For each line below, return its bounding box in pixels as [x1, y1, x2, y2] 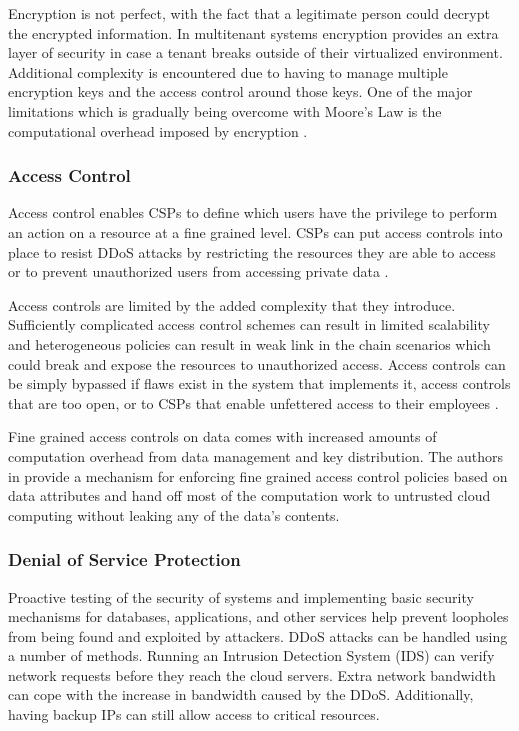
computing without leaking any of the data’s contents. [8, 504, 340, 525]
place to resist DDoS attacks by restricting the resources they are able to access [8, 241, 496, 262]
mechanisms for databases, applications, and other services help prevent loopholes [8, 606, 509, 627]
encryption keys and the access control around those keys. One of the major [8, 81, 473, 102]
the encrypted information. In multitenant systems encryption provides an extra [8, 22, 499, 43]
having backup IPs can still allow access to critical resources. [8, 704, 380, 725]
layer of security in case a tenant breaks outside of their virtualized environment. [8, 42, 503, 63]
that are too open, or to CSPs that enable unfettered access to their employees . [8, 392, 499, 413]
